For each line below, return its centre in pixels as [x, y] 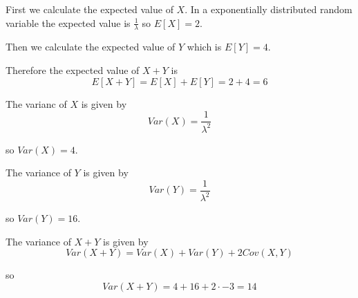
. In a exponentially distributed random [268, 9]
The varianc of [36, 103]
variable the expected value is [68, 22]
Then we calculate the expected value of [91, 47]
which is [204, 47]
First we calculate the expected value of [89, 9]
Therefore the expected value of [73, 70]
